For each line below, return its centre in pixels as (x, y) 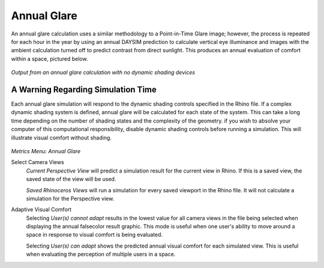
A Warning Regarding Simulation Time (84, 89)
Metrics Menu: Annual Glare (46, 151)
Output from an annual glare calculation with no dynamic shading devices (103, 73)
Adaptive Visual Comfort (41, 210)
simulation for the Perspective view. (70, 198)
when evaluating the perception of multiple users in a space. (101, 254)
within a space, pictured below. (49, 59)
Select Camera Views (37, 162)
